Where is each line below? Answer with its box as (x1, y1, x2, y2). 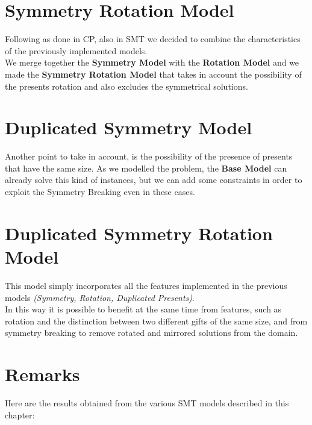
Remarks (5, 362, 80, 386)
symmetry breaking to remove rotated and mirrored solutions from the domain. (5, 326, 298, 339)
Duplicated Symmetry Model (5, 115, 252, 140)
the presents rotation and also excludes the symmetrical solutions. (5, 79, 248, 92)
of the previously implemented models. (5, 44, 148, 57)
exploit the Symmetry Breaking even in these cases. (5, 185, 195, 197)
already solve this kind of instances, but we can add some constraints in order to (5, 173, 302, 186)
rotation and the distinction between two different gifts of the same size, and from (5, 314, 308, 327)
